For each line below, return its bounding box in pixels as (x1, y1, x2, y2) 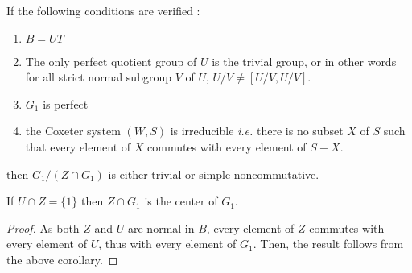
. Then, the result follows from (253, 235, 404, 252)
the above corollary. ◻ (6, 250, 118, 267)
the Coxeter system (25, 122, 121, 139)
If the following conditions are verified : (6, 2, 200, 19)
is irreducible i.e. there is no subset (170, 122, 344, 139)
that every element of (25, 138, 131, 155)
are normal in (128, 219, 195, 236)
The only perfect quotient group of (25, 52, 197, 69)
